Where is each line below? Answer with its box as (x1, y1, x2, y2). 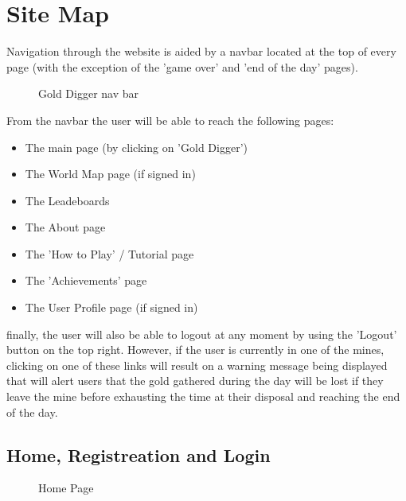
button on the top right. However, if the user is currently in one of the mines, (6, 341, 385, 358)
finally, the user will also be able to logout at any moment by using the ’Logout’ (6, 325, 397, 342)
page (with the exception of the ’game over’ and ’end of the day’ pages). (6, 58, 358, 75)
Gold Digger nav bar (38, 85, 139, 102)
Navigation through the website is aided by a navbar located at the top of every (6, 43, 396, 60)
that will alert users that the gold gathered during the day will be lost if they (6, 372, 384, 389)
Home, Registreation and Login (6, 442, 271, 467)
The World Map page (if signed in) (25, 165, 196, 182)
